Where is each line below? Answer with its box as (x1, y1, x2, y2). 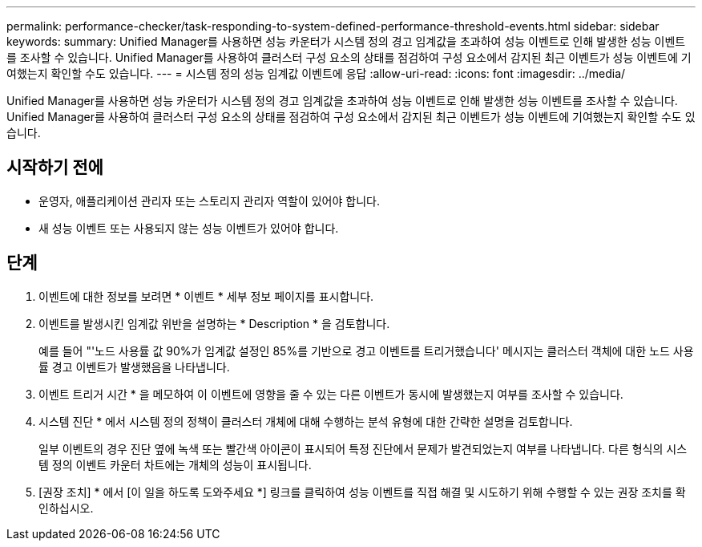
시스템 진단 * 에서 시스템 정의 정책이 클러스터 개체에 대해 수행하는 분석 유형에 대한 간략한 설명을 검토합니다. (38, 414, 573, 428)
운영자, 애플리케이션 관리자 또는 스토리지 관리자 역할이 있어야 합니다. (38, 193, 380, 208)
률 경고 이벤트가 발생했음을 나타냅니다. (38, 359, 230, 374)
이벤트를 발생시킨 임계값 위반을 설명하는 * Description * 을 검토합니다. (38, 316, 390, 330)
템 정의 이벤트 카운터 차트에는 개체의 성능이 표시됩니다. (38, 457, 312, 472)
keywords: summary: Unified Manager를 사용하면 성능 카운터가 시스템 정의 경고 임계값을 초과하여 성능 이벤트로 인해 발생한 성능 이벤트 (6, 34, 686, 48)
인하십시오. (38, 500, 94, 515)
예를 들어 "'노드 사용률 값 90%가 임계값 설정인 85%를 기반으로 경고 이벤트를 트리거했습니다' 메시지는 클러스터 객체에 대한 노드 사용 (38, 343, 694, 358)
